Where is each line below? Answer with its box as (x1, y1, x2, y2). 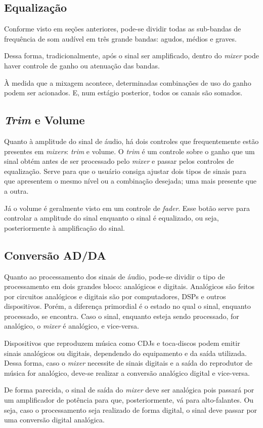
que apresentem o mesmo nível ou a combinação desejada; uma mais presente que (4, 175, 256, 186)
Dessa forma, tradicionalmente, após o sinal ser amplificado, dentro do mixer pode (4, 50, 259, 61)
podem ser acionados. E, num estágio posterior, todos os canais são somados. (4, 87, 243, 98)
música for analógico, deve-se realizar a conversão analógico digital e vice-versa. (4, 367, 250, 378)
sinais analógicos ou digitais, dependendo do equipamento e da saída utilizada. (4, 347, 247, 358)
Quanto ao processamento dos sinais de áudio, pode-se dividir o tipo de (4, 271, 225, 281)
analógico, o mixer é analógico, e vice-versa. (4, 320, 139, 331)
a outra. (4, 185, 29, 196)
